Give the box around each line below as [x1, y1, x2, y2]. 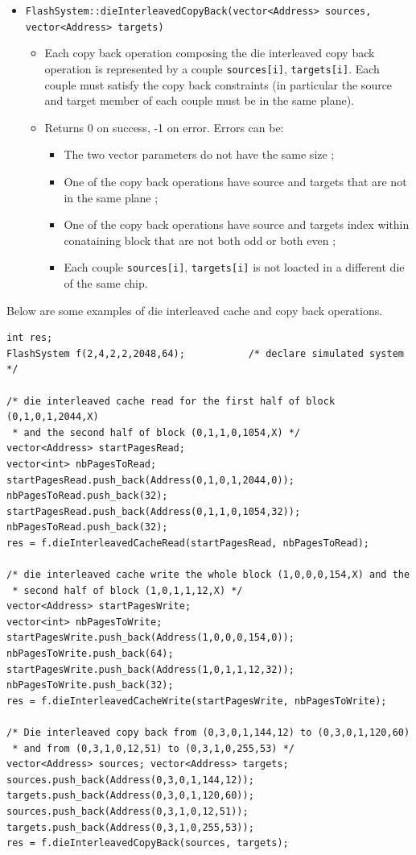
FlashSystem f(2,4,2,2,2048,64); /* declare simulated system [6, 347, 404, 359]
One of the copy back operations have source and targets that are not [64, 172, 407, 189]
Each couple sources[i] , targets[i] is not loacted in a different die [64, 259, 405, 276]
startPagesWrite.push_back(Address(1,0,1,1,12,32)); [6, 663, 294, 675]
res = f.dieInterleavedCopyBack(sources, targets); [6, 837, 289, 849]
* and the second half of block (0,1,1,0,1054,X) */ [12, 426, 301, 438]
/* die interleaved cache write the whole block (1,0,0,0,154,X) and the [6, 569, 410, 581]
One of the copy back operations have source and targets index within [64, 216, 410, 233]
